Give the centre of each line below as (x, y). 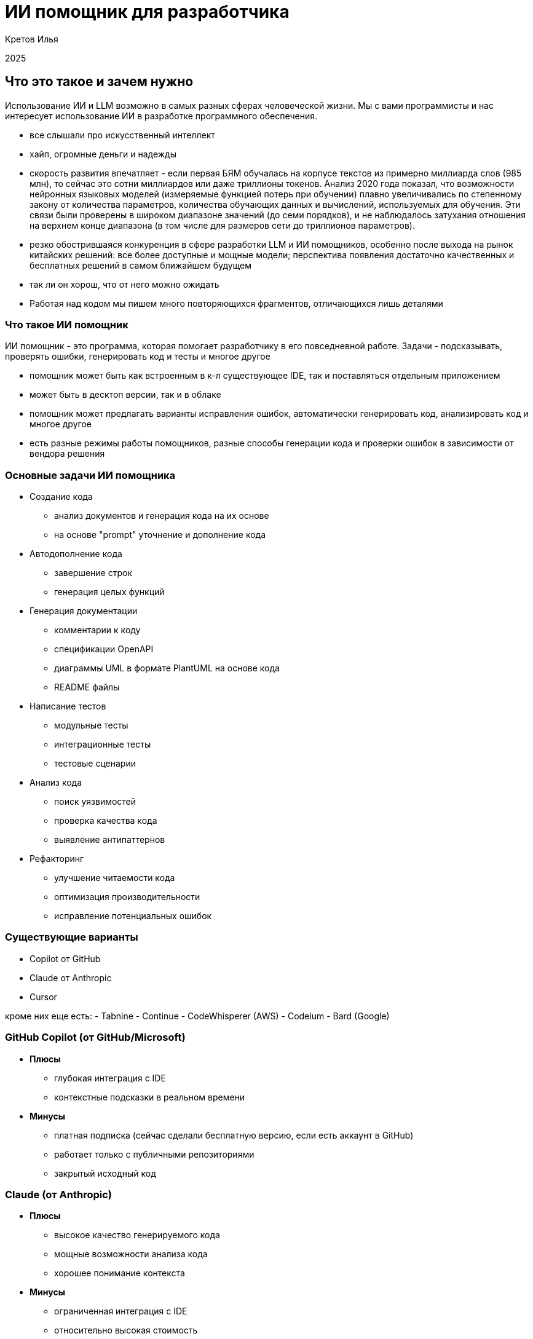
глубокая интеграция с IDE (110, 1078)
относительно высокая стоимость (126, 1330)
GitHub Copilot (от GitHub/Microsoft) (95, 1037)
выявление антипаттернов (110, 840)
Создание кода (61, 497)
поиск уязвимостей (95, 802)
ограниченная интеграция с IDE (121, 1311)
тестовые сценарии (95, 764)
